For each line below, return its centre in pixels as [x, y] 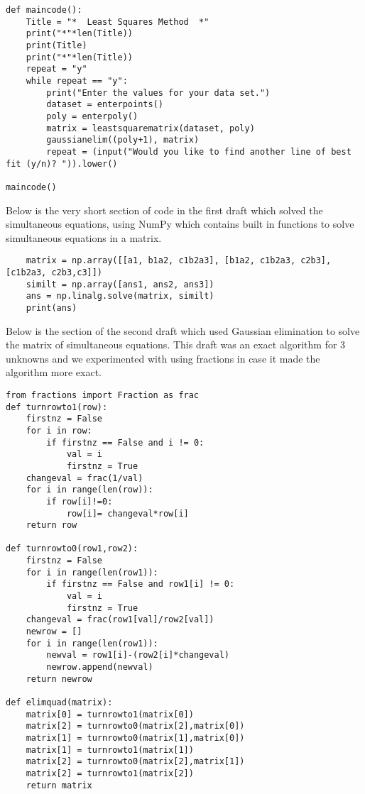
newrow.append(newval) [100, 667]
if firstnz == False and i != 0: [125, 442]
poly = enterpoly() [92, 116]
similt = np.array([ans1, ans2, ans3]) [120, 284]
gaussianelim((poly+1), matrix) [123, 140]
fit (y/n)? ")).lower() [62, 164]
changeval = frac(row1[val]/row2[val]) [120, 620]
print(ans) [51, 308]
